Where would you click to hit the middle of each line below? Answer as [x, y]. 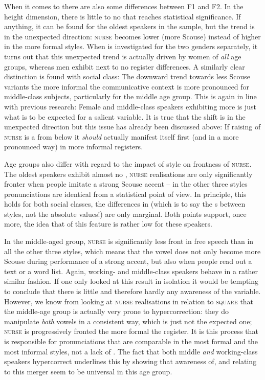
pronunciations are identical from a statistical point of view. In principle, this [125, 194]
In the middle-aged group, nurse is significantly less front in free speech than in [129, 241]
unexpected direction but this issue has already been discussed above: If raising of [132, 127]
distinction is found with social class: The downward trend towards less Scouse [127, 76]
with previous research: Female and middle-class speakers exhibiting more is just [130, 106]
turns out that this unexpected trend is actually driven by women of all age [123, 56]
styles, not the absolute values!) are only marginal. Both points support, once [125, 214]
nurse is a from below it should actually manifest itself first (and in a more [122, 136]
